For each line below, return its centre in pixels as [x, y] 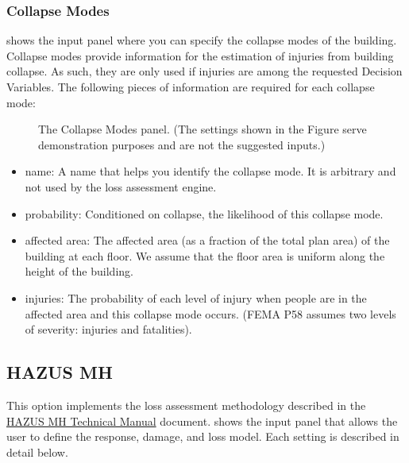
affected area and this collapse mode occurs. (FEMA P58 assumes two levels [210, 313]
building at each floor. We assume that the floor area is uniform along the [205, 255]
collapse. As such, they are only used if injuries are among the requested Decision [204, 71]
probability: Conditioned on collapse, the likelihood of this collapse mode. [204, 213]
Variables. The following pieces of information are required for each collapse [191, 87]
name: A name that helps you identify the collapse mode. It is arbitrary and [210, 171]
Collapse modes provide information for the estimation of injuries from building [200, 55]
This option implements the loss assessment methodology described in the [186, 405]
